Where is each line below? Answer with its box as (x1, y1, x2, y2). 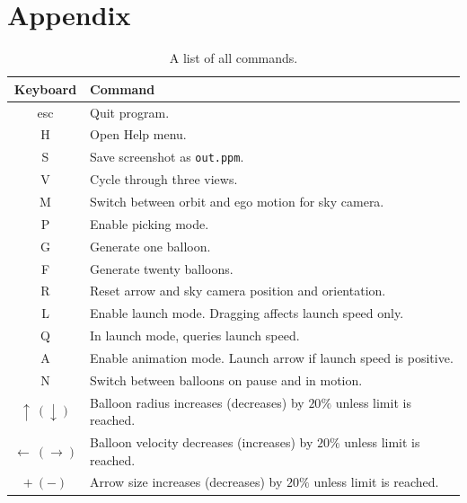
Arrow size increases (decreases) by (90, 472, 283, 491)
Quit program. (90, 102, 170, 121)
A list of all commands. (169, 49, 298, 67)
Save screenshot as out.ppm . (90, 147, 244, 166)
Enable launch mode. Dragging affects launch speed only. (90, 304, 404, 322)
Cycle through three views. (90, 170, 238, 189)
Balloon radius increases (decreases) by (90, 393, 304, 411)
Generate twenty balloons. (90, 259, 233, 278)
